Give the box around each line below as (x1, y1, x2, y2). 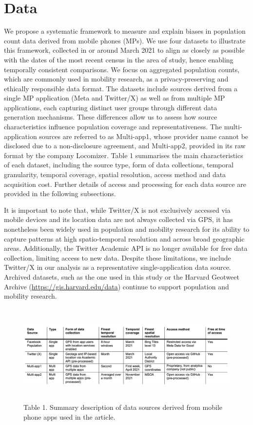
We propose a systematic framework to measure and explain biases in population (4, 26, 246, 36)
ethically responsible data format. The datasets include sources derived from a (4, 83, 237, 93)
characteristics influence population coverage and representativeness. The (4, 121, 222, 132)
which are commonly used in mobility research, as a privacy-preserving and (4, 74, 229, 84)
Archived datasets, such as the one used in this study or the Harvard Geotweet (4, 271, 239, 282)
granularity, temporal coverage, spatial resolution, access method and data (4, 169, 226, 180)
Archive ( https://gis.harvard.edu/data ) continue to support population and (4, 281, 229, 291)
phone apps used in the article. (23, 411, 116, 422)
